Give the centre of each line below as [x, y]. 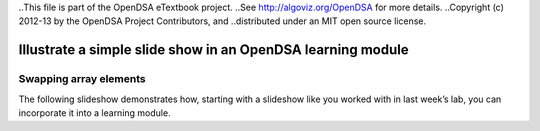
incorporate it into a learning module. [94, 112]
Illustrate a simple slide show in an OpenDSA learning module [213, 50]
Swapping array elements [82, 79]
